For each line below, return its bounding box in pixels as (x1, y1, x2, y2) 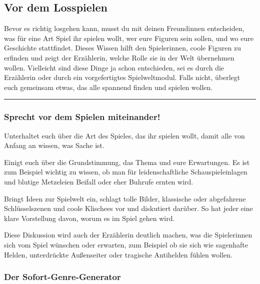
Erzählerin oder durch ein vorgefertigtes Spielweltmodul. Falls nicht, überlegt (4, 72, 240, 82)
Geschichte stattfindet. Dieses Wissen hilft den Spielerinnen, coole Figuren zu (4, 42, 241, 53)
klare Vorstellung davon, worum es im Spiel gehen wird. (4, 212, 175, 223)
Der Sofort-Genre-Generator (4, 270, 121, 283)
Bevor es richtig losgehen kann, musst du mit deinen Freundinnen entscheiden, (4, 23, 244, 33)
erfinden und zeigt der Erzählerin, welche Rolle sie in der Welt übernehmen (4, 52, 234, 62)
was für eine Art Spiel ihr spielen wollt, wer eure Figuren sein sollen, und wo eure (4, 32, 253, 43)
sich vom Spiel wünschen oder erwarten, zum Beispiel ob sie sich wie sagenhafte (4, 239, 248, 249)
